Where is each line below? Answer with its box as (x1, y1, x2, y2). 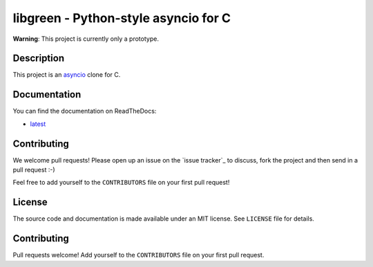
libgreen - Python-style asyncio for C (12, 10, 231, 26)
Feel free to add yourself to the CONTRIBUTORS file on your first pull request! (12, 178, 230, 187)
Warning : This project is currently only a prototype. (12, 35, 159, 43)
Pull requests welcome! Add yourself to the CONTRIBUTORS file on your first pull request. (12, 251, 265, 259)
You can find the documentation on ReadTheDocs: (12, 107, 157, 116)
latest (30, 120, 46, 128)
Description (12, 53, 65, 64)
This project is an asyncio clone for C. (12, 71, 121, 79)
